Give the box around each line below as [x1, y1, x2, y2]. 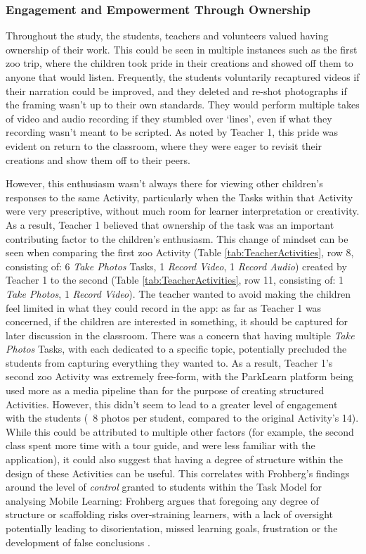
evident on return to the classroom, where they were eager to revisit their [6, 138, 322, 153]
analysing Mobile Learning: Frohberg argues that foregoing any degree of [6, 493, 319, 508]
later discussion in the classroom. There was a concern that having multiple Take [6, 327, 355, 342]
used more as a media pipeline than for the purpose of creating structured [6, 383, 325, 398]
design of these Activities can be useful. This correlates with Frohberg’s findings [6, 465, 350, 480]
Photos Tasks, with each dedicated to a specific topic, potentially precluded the [6, 341, 347, 356]
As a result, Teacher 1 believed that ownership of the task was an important [6, 217, 334, 232]
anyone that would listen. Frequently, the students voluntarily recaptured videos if [6, 70, 360, 84]
